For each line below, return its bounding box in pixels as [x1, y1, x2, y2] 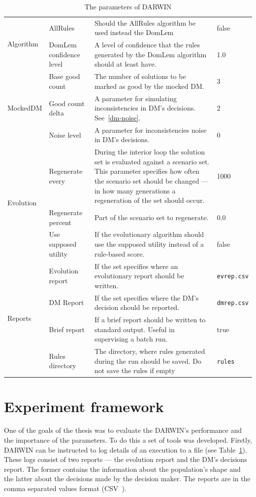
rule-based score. [94, 248, 145, 259]
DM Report [49, 297, 84, 307]
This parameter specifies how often [94, 166, 199, 176]
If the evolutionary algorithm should [94, 229, 204, 239]
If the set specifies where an [94, 261, 178, 271]
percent [49, 217, 71, 227]
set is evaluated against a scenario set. [94, 156, 210, 166]
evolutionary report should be [94, 270, 184, 281]
